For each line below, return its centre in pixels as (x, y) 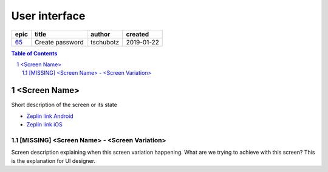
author (100, 34)
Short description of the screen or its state (64, 105)
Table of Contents (34, 53)
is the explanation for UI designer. (53, 160)
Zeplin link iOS (45, 125)
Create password (59, 42)
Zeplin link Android (50, 116)
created (138, 34)
